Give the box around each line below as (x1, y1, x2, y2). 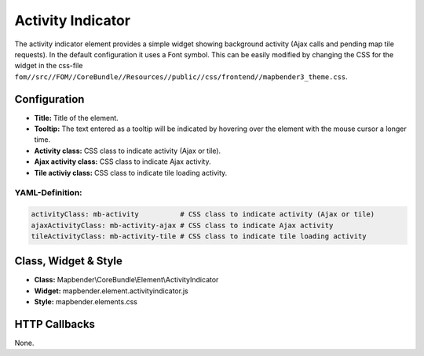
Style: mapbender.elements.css (34, 297, 137, 307)
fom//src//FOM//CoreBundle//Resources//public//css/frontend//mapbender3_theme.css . (14, 71, 349, 82)
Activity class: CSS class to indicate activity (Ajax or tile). (34, 146, 221, 155)
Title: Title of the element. (34, 113, 119, 122)
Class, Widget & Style (14, 255, 123, 268)
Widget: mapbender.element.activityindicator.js (34, 286, 188, 296)
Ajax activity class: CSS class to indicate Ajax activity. (34, 157, 211, 166)
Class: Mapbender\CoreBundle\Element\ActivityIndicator (34, 275, 219, 285)
